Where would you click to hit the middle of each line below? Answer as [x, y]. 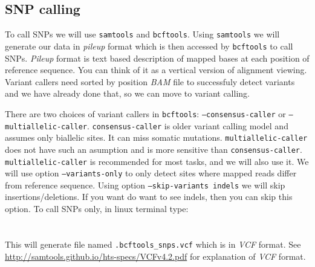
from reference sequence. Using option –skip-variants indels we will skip [145, 185]
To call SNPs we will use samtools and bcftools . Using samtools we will [142, 34]
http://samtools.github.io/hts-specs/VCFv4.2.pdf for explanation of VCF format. [155, 256]
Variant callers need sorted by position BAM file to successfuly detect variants [150, 81]
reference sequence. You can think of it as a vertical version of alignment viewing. [156, 70]
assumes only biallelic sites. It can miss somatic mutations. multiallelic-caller [156, 137]
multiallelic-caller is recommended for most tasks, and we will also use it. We [157, 161]
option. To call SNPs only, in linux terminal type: [97, 209]
